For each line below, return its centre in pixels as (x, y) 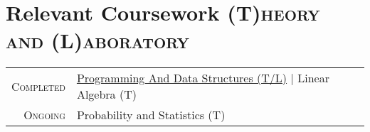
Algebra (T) (106, 94)
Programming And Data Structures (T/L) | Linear (203, 78)
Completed (38, 86)
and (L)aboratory (97, 40)
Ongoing (44, 115)
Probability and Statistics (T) (151, 115)
